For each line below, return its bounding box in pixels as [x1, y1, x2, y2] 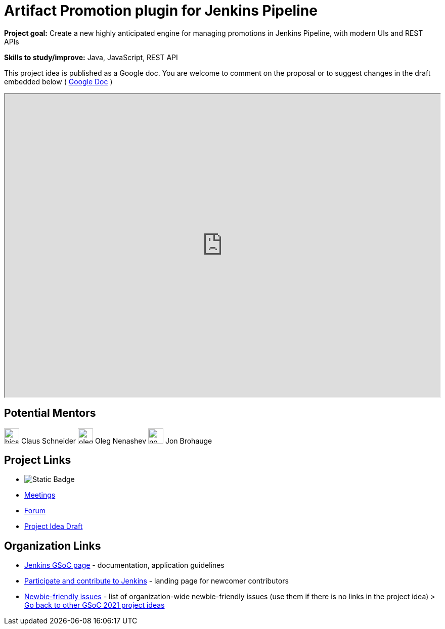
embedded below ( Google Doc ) [4, 77, 113, 86]
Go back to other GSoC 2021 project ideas [24, 601, 165, 610]
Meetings [24, 491, 56, 500]
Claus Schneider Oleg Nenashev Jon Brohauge [21, 436, 212, 445]
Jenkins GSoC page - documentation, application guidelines [24, 561, 225, 570]
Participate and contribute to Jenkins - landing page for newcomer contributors [24, 576, 289, 586]
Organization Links [4, 539, 101, 552]
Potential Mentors [4, 407, 96, 420]
